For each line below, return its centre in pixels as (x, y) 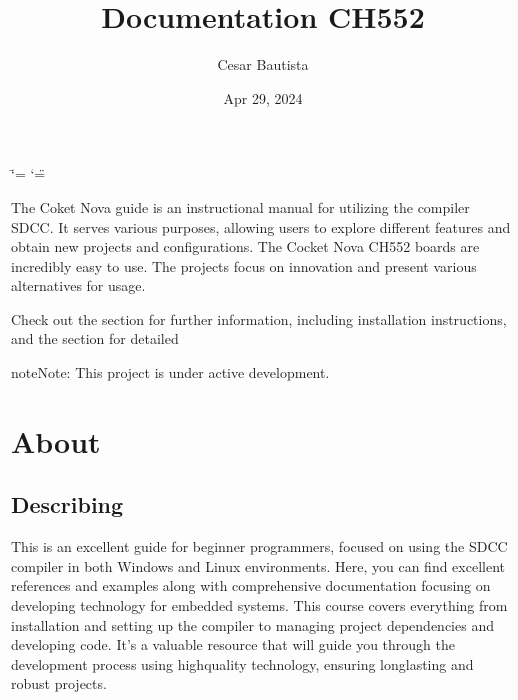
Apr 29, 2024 (263, 97)
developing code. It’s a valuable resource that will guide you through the (233, 644)
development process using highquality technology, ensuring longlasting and (242, 663)
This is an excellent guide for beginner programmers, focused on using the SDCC (259, 546)
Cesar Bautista (263, 64)
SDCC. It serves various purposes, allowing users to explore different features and (261, 226)
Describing (67, 504)
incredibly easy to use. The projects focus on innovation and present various (244, 265)
